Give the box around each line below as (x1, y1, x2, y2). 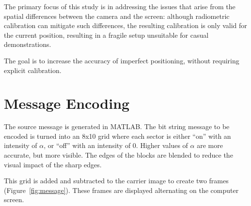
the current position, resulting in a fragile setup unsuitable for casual (4, 29, 209, 40)
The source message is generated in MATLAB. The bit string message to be (4, 121, 230, 132)
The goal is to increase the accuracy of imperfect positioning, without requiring (4, 55, 239, 65)
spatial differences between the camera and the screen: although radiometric (4, 11, 230, 21)
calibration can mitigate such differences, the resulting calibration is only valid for (4, 20, 247, 30)
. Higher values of (136, 140, 188, 150)
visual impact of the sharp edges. (4, 159, 102, 169)
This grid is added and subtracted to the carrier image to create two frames (4, 176, 229, 186)
